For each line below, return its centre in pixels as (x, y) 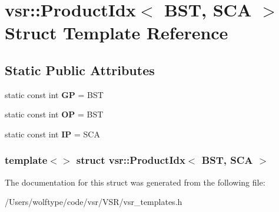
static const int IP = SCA (52, 134)
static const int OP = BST (54, 114)
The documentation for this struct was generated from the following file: (135, 182)
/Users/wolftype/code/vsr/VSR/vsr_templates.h (94, 202)
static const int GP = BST (54, 94)
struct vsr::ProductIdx (131, 160)
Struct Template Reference (117, 33)
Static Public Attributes (80, 70)
